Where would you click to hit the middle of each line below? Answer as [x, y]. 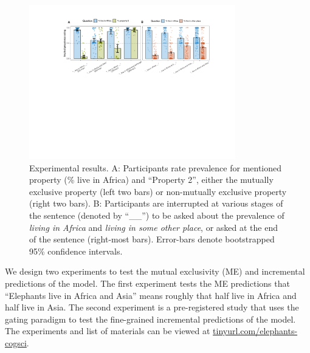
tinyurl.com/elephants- [255, 331]
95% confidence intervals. [76, 251]
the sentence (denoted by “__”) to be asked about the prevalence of [157, 215]
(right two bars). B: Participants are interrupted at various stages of [156, 203]
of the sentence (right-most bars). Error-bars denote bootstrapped [152, 239]
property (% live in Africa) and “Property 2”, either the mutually [151, 180]
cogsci [16, 342]
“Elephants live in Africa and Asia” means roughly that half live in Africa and [151, 295]
